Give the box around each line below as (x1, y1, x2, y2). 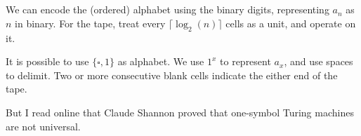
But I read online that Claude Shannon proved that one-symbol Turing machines (6, 104, 354, 119)
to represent (220, 54, 271, 69)
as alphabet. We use (117, 54, 204, 69)
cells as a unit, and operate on (225, 15, 356, 30)
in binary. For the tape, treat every (15, 15, 166, 30)
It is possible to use (6, 54, 89, 69)
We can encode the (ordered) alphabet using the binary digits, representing (6, 2, 329, 17)
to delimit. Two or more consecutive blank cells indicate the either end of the (6, 67, 338, 82)
